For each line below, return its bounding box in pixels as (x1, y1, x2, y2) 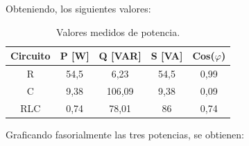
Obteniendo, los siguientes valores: (6, 1, 151, 15)
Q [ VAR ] (98, 48, 141, 63)
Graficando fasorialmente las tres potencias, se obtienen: (6, 127, 244, 141)
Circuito (10, 48, 51, 63)
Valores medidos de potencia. (56, 24, 180, 39)
